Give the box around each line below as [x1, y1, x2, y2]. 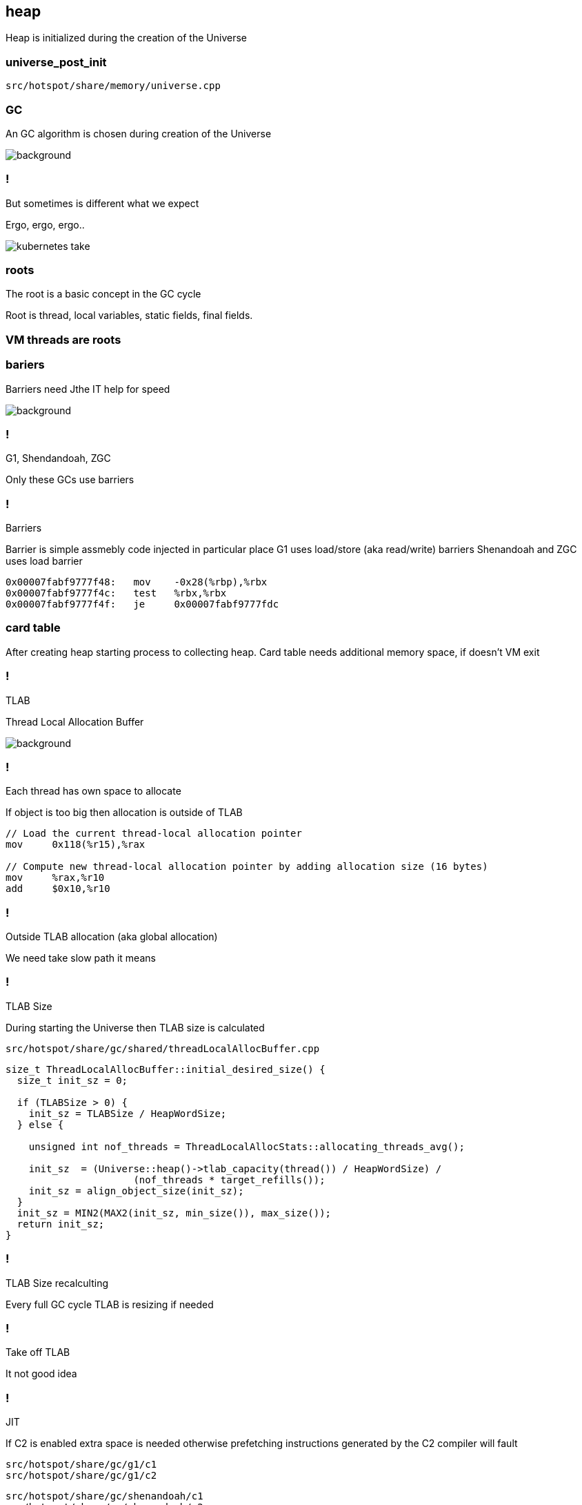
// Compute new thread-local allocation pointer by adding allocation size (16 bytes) [6, 861, 488, 873]
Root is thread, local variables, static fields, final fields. [6, 309, 253, 322]
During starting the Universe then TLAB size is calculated [6, 1021, 265, 1033]
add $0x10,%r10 [6, 883, 110, 895]
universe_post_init [6, 55, 107, 69]
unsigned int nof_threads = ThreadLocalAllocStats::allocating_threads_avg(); [28, 1140, 465, 1152]
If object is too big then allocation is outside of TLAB [6, 806, 243, 819]
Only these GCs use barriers [6, 474, 134, 486]
